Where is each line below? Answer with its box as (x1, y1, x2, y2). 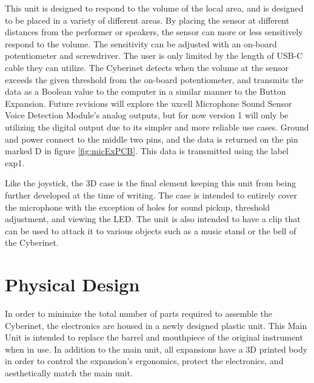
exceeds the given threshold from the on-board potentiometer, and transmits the (5, 73, 304, 86)
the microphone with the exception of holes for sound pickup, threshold (5, 200, 270, 213)
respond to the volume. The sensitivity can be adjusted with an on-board (5, 37, 277, 50)
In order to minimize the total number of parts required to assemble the (5, 307, 273, 319)
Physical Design (5, 272, 140, 297)
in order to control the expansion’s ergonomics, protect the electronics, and (5, 354, 284, 367)
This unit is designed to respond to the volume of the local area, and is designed (5, 2, 304, 14)
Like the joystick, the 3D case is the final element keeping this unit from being (5, 177, 296, 189)
